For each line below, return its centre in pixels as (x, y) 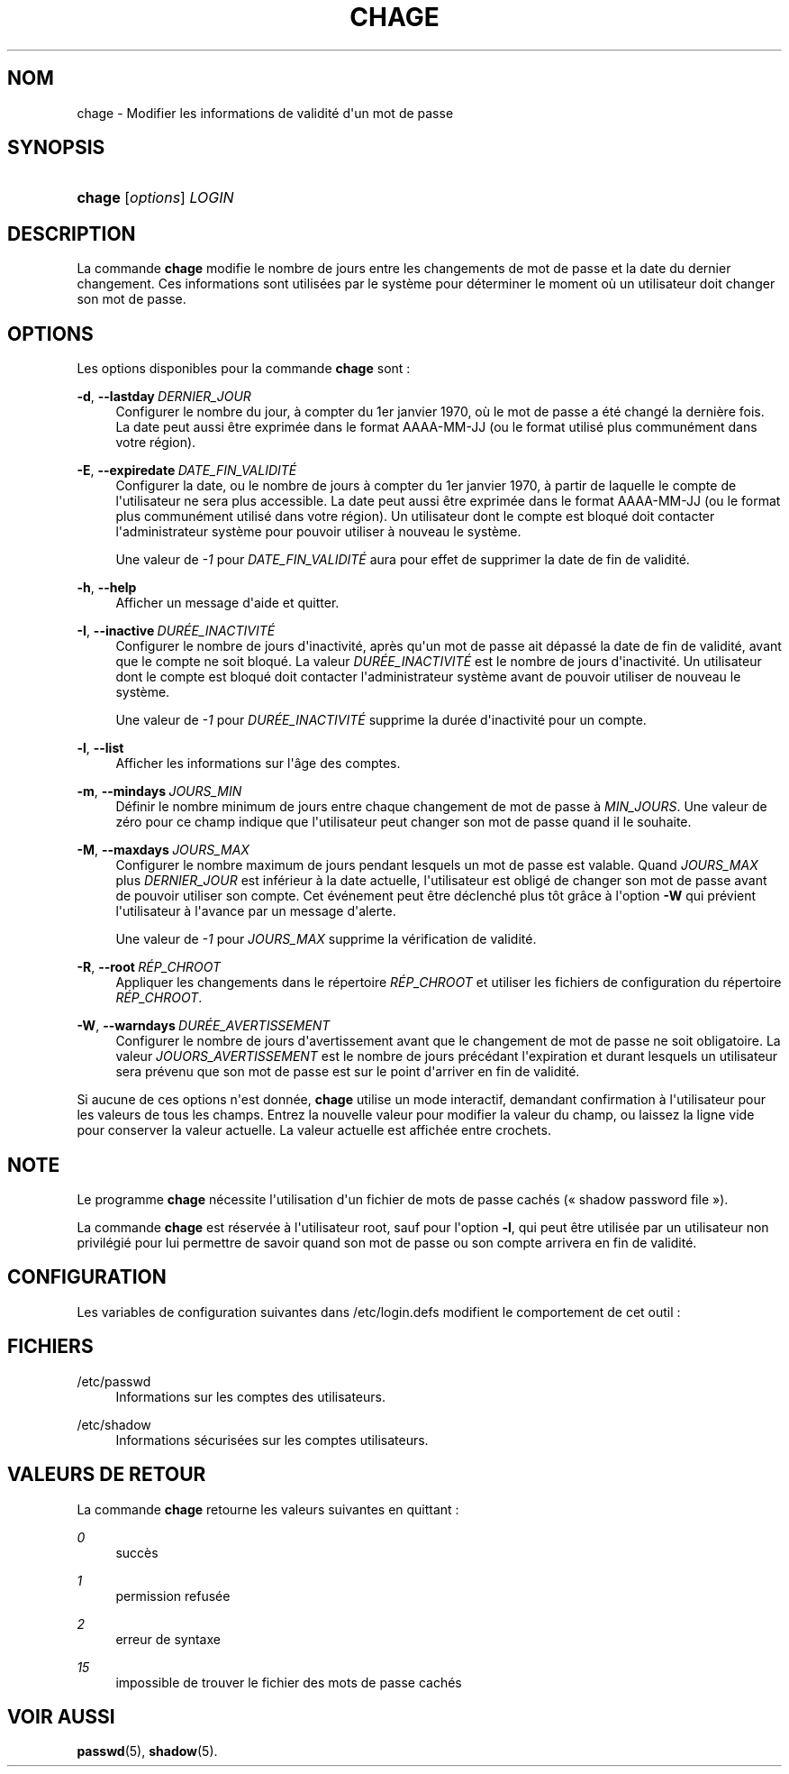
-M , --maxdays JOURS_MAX (163, 850)
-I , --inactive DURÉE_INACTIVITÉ (176, 631)
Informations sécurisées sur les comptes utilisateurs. (272, 1440)
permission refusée (173, 1596)
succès (137, 1552)
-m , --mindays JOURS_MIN (159, 791)
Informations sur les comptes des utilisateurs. (251, 1396)
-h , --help (107, 588)
